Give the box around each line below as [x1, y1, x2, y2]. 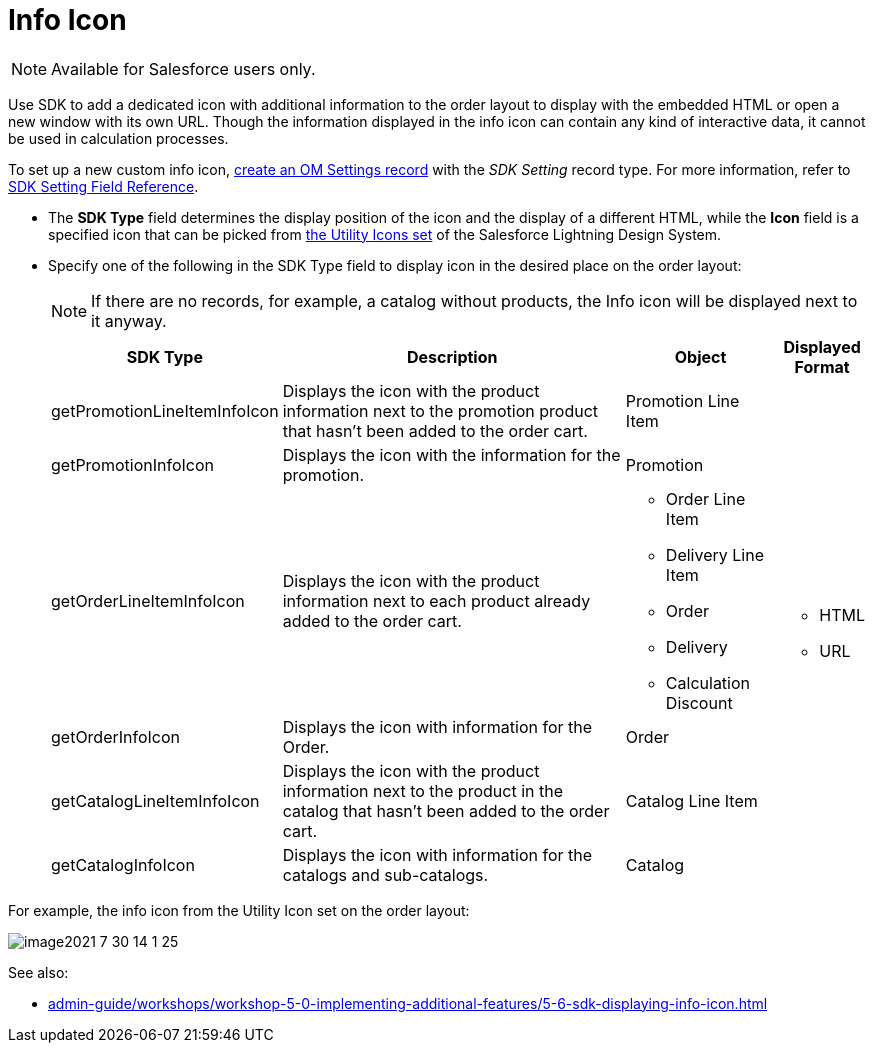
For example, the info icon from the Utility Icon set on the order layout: [8, 901, 470, 919]
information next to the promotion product [282, 400, 599, 421]
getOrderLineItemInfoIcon [51, 590, 245, 611]
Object [674, 346, 727, 367]
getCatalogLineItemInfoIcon [51, 790, 260, 811]
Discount [665, 692, 733, 713]
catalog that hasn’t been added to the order [282, 800, 610, 821]
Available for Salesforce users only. [51, 58, 316, 79]
